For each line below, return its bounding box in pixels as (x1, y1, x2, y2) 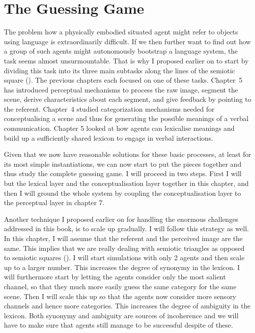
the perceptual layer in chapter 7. (4, 197, 105, 208)
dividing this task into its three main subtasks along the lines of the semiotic (4, 65, 235, 75)
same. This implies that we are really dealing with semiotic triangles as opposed (4, 242, 245, 253)
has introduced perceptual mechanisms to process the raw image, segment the (4, 84, 238, 94)
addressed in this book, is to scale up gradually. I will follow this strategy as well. (4, 223, 249, 234)
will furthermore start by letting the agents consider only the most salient (4, 272, 226, 282)
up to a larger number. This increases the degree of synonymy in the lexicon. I (4, 262, 240, 272)
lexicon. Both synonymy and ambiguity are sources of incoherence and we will (4, 310, 239, 320)
